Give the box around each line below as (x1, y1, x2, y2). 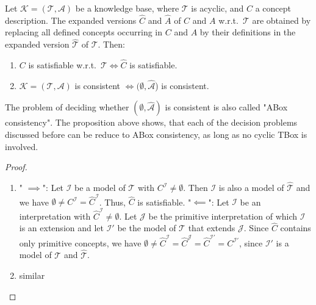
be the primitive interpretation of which (148, 209, 298, 222)
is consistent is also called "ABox (165, 101, 288, 113)
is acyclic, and (191, 2, 244, 14)
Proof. (5, 160, 27, 173)
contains (280, 221, 311, 234)
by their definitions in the (199, 26, 296, 38)
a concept (255, 2, 291, 14)
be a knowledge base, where (75, 2, 179, 14)
